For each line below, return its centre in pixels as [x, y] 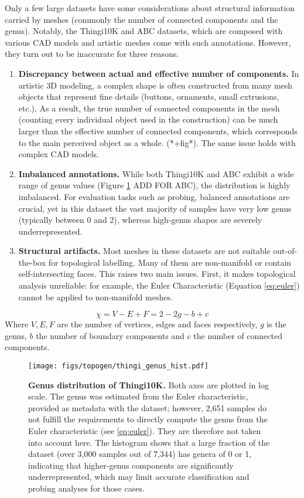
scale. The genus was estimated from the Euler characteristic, [138, 396]
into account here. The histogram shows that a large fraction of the [149, 442]
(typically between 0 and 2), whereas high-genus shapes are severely [140, 220]
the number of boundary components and [110, 335]
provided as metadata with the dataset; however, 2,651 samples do [148, 407]
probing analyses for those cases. [86, 488]
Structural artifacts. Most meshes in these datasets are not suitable [144, 251]
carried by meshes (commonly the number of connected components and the [141, 19]
